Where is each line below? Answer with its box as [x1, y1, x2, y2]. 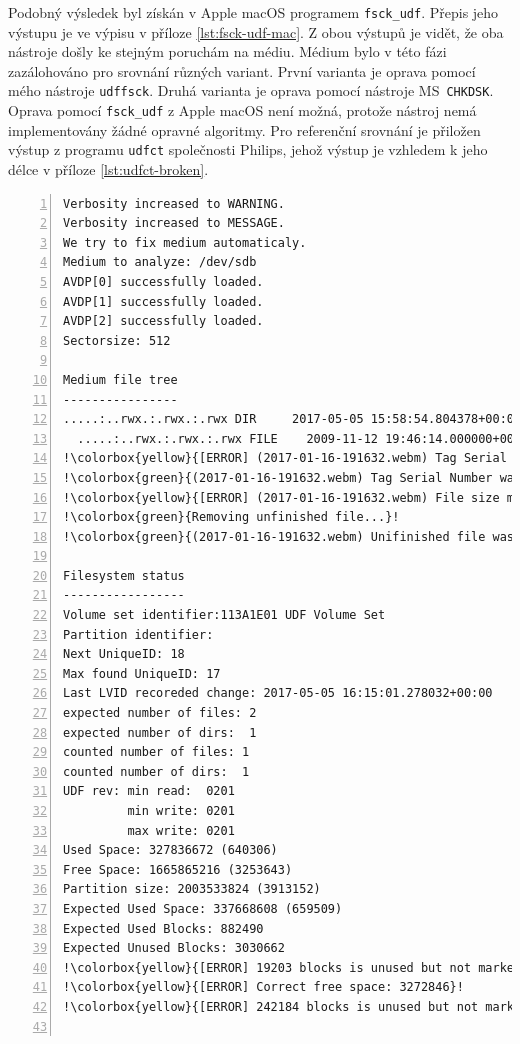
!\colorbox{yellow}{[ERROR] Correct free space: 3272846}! [63, 980, 464, 995]
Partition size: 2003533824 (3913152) [63, 882, 321, 897]
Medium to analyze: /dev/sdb [63, 255, 257, 270]
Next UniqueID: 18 [63, 647, 185, 662]
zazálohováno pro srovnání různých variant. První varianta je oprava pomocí [8, 60, 476, 81]
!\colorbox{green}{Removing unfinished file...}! [63, 510, 400, 525]
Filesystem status [63, 568, 185, 583]
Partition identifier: [63, 627, 214, 642]
